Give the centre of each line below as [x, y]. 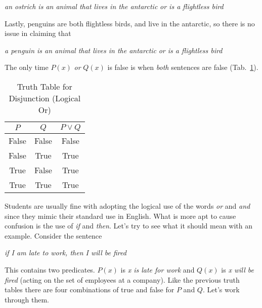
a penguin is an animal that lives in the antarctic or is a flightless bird [114, 50]
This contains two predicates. [50, 269]
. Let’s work [221, 290]
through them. [27, 299]
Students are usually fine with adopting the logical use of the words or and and [127, 205]
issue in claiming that [38, 33]
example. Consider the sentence [53, 235]
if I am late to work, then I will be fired [65, 253]
